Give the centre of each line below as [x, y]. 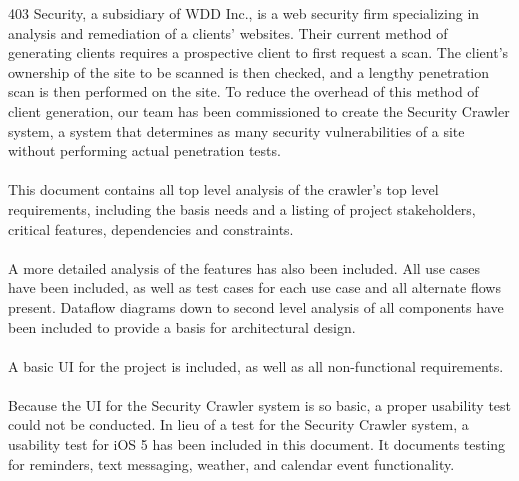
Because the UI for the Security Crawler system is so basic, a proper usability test [260, 404]
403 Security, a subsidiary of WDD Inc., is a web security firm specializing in [244, 13]
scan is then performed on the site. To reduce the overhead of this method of [243, 91]
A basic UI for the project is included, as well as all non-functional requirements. [256, 365]
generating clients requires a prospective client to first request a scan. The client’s [258, 52]
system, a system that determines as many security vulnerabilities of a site [236, 130]
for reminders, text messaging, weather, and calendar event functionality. [231, 463]
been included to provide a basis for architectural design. [182, 326]
